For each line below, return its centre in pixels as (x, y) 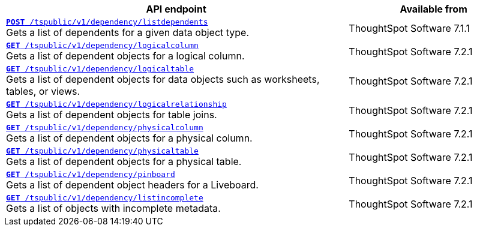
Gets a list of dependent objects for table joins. (112, 115)
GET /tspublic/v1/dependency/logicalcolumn (102, 45)
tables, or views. (43, 91)
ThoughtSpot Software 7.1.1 (409, 28)
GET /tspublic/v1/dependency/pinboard (91, 174)
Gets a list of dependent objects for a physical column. (129, 138)
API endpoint (176, 9)
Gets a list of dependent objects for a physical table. (124, 161)
